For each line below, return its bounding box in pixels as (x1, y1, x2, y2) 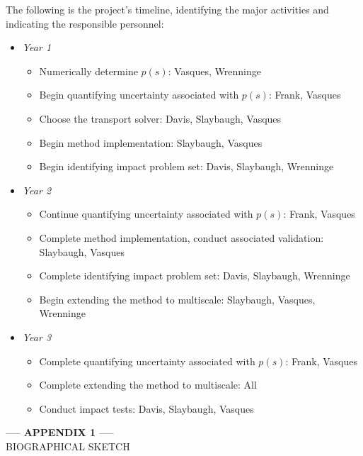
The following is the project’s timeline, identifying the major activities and (6, 2, 329, 16)
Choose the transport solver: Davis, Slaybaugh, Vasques (39, 111, 282, 126)
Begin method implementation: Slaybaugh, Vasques (39, 135, 263, 150)
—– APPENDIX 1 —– (6, 425, 114, 440)
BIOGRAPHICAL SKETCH (6, 438, 130, 453)
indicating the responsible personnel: (6, 16, 164, 30)
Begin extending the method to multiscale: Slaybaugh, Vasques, (39, 291, 316, 306)
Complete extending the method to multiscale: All (39, 377, 257, 392)
